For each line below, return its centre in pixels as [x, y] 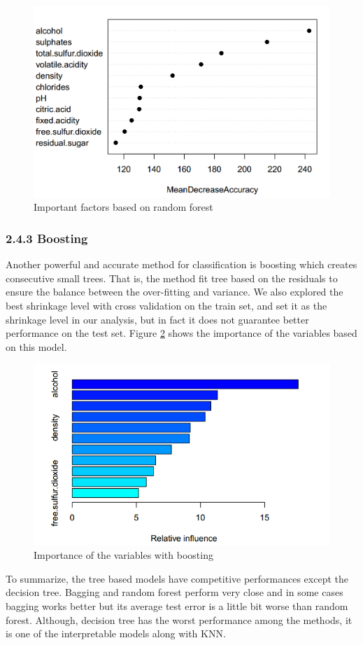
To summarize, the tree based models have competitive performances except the [177, 578]
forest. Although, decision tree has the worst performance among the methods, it [179, 619]
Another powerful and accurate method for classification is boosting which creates [181, 264]
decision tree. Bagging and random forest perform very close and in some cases [175, 592]
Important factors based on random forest [123, 207]
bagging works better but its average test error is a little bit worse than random [177, 606]
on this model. [36, 346]
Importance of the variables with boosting [123, 555]
